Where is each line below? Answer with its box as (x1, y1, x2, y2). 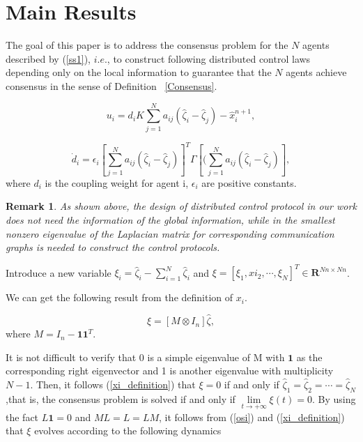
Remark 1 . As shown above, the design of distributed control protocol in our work (6, 199, 357, 213)
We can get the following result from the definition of (6, 290, 233, 305)
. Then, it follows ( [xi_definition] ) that (30, 376, 196, 391)
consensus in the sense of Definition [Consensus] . (6, 78, 217, 93)
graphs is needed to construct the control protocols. (6, 240, 220, 254)
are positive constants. (201, 175, 297, 190)
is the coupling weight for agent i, (45, 175, 189, 190)
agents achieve (286, 65, 347, 79)
